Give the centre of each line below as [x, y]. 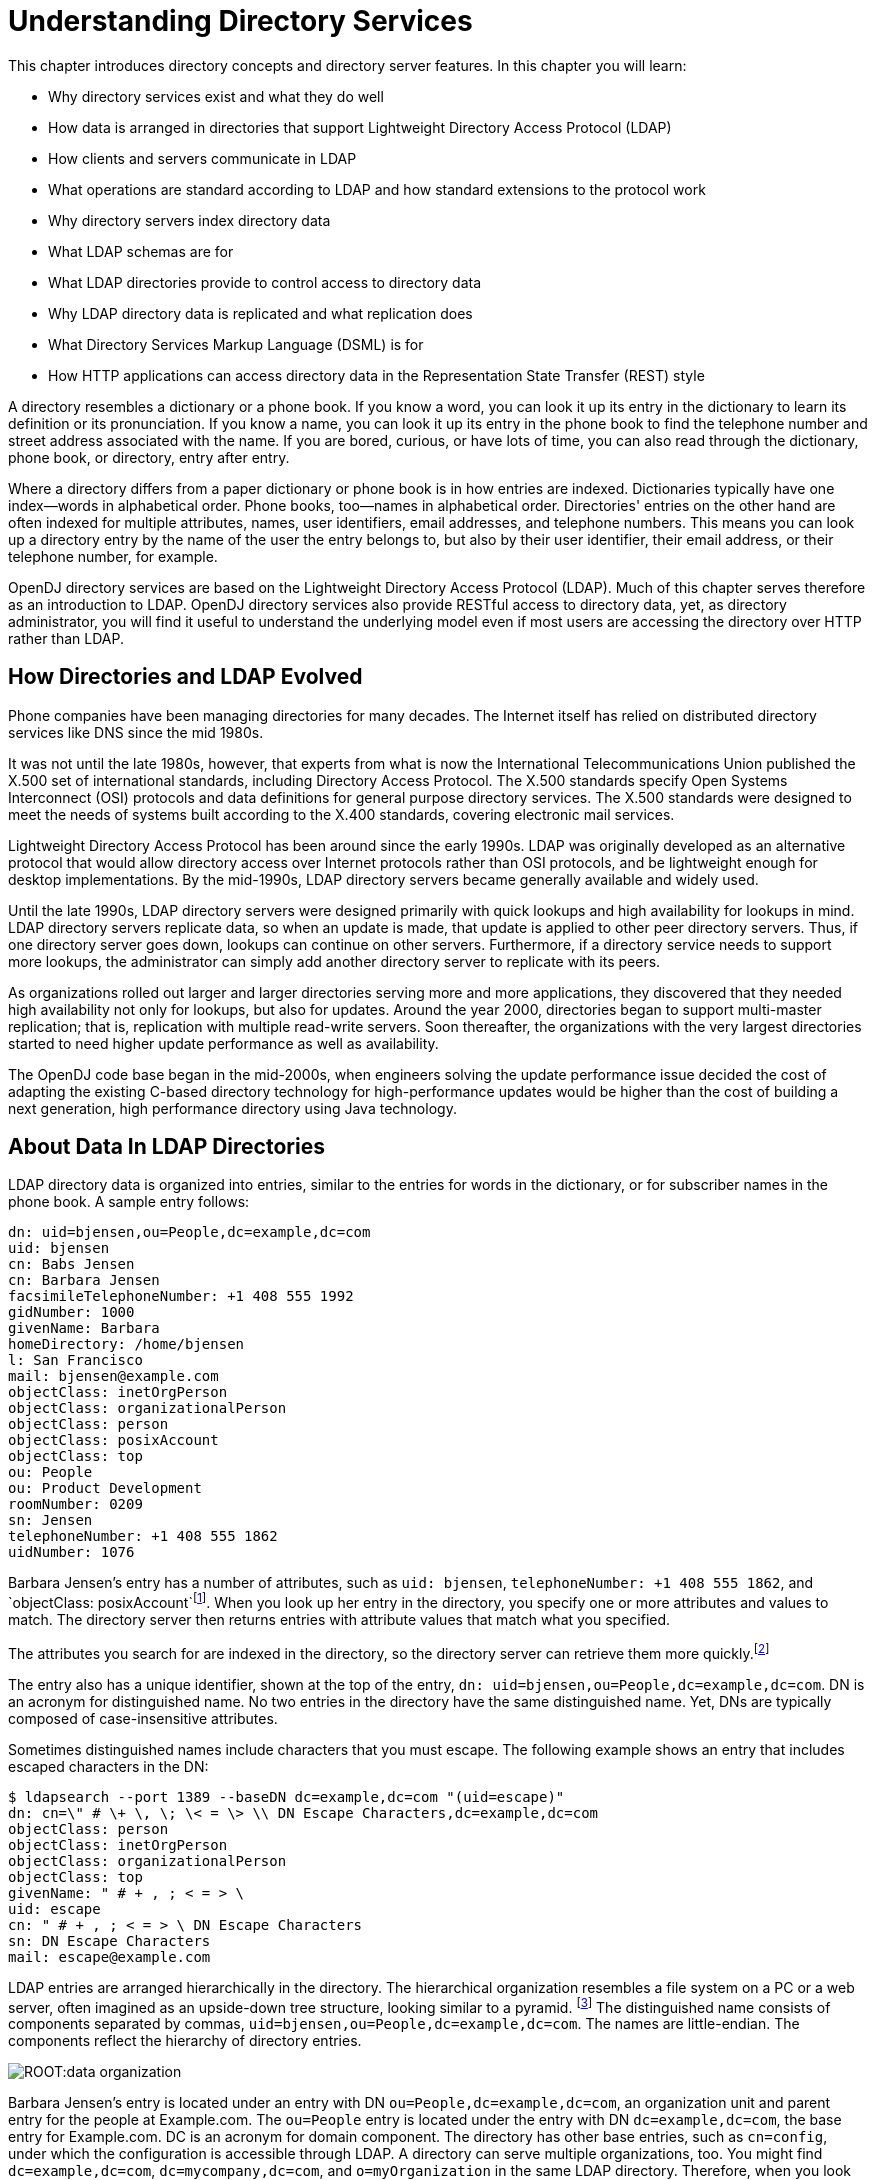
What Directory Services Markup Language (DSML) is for [236, 344]
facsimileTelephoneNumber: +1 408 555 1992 [181, 1296]
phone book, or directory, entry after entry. [149, 457]
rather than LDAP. [66, 638]
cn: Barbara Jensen [84, 1280]
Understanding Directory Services [240, 21]
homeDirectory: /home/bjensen [126, 1344]
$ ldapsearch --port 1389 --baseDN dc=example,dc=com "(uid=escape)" [286, 1796]
